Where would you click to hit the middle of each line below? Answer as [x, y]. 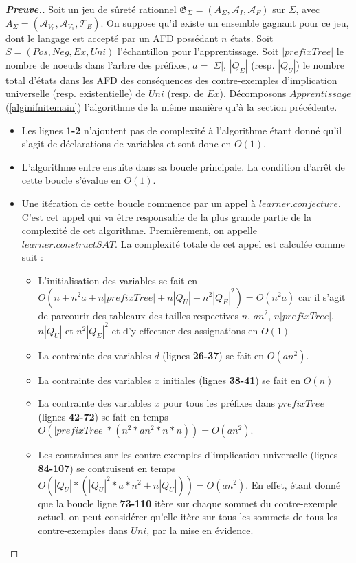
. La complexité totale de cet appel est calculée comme [230, 243]
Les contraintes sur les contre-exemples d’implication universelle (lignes [188, 455]
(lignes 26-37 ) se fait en [213, 355]
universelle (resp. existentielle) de [76, 93]
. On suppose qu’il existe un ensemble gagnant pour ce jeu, [225, 22]
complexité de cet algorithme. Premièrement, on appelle [139, 230]
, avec [308, 9]
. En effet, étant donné [293, 484]
